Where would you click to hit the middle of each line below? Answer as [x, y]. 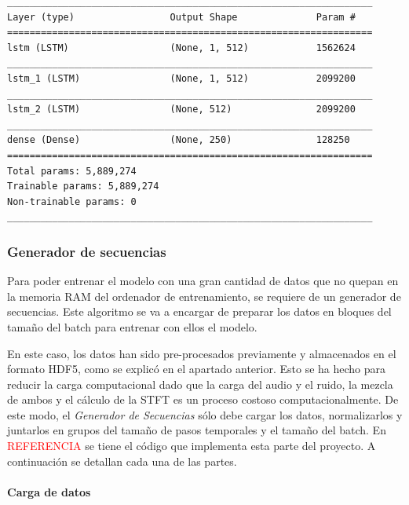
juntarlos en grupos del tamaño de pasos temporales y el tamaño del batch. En [197, 430]
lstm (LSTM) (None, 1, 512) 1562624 [181, 48]
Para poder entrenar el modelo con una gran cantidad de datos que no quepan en [203, 281]
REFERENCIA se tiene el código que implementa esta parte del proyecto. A [192, 446]
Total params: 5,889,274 [72, 171]
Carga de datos [49, 491]
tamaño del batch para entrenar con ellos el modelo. [132, 326]
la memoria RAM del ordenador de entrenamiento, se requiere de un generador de [204, 296]
